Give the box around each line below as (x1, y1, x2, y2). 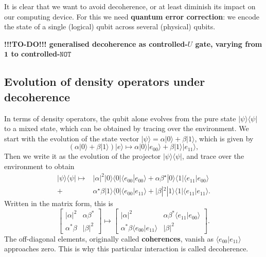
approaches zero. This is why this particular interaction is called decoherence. (4, 243, 249, 254)
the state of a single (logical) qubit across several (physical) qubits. (4, 21, 216, 32)
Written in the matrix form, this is (4, 198, 113, 209)
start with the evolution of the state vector (4, 133, 139, 143)
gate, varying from (195, 38, 262, 49)
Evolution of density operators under (4, 74, 205, 89)
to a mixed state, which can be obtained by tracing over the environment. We (4, 123, 249, 134)
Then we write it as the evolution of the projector (4, 151, 161, 161)
